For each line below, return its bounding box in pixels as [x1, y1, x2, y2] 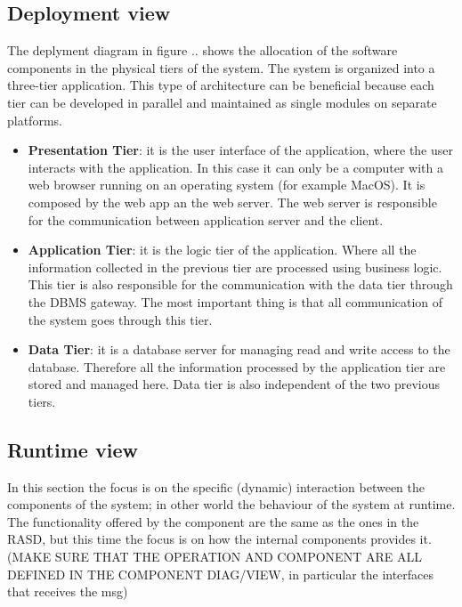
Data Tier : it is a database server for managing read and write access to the [28, 340, 450, 359]
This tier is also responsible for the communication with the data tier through [28, 275, 453, 294]
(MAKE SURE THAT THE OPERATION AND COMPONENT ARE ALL [7, 547, 422, 566]
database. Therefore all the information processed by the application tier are [28, 357, 446, 376]
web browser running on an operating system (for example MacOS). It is [28, 175, 426, 194]
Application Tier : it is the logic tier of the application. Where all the [28, 240, 417, 259]
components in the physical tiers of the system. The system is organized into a [7, 58, 435, 77]
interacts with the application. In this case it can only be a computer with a [28, 158, 443, 176]
